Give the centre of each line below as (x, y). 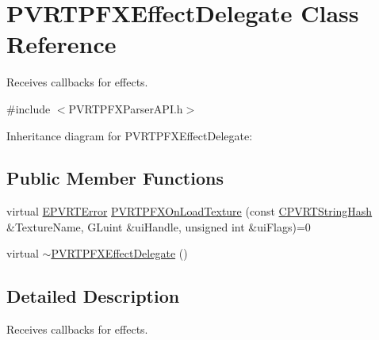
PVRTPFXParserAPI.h (126, 108)
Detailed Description (93, 296)
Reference (61, 44)
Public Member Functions (115, 178)
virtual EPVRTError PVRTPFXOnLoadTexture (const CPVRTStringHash (189, 211)
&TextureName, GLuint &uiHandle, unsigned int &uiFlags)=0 (159, 226)
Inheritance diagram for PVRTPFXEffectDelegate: (130, 135)
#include (29, 108)
